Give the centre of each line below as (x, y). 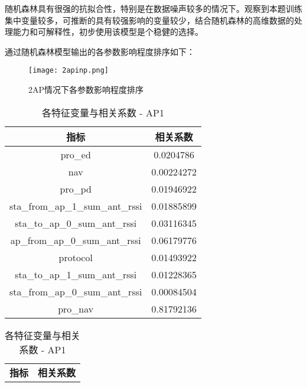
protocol (76, 257)
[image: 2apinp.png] (69, 71)
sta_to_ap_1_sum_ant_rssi (76, 274)
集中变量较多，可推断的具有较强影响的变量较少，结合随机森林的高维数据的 (149, 20)
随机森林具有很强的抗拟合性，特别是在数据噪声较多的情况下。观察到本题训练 (153, 8)
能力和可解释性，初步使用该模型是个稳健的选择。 (108, 32)
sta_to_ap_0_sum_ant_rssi (76, 223)
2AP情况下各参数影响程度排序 (86, 90)
